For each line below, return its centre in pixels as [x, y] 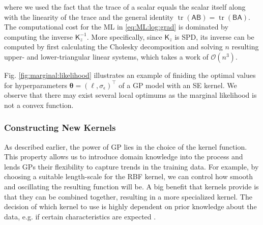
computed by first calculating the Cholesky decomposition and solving [113, 47]
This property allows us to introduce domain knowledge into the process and [124, 157]
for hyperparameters [36, 85]
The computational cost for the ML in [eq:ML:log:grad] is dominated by [116, 27]
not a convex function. [39, 105]
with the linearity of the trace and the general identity [89, 17]
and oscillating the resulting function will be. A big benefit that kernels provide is [131, 186]
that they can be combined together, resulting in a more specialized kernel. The [128, 196]
